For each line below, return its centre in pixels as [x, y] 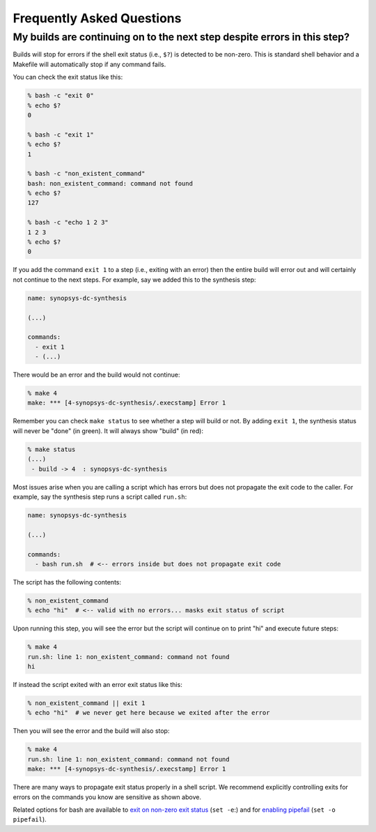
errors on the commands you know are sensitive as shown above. [107, 797]
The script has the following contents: [67, 582]
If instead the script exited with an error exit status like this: [97, 685]
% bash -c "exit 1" [61, 135]
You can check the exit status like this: [68, 77]
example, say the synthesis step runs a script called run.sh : [100, 497]
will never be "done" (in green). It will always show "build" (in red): [108, 431]
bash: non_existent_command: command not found [110, 183]
